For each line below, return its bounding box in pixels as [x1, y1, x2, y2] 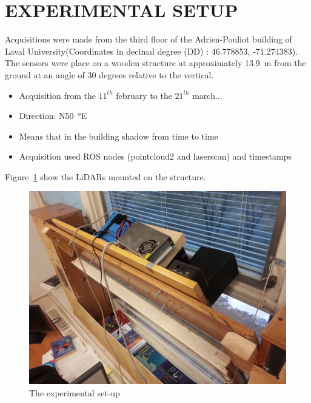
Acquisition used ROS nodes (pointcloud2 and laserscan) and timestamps [19, 150, 292, 163]
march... [192, 89, 222, 101]
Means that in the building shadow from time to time [19, 129, 218, 142]
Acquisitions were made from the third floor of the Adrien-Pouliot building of [5, 33, 292, 46]
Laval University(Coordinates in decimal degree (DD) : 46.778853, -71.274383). [5, 44, 298, 57]
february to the [116, 89, 172, 101]
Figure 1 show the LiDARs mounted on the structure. [5, 170, 206, 183]
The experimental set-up [29, 387, 120, 399]
